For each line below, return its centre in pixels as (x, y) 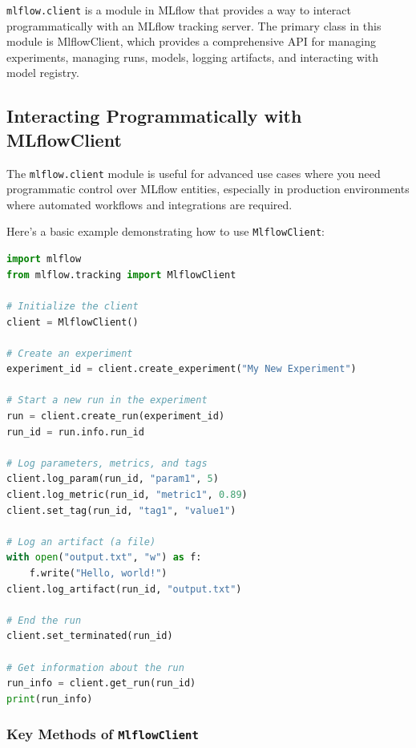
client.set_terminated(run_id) (90, 636)
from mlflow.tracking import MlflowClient (121, 275)
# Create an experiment (70, 353)
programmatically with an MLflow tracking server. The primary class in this (194, 25)
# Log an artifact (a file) (81, 542)
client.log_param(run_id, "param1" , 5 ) (113, 479)
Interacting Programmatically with (154, 116)
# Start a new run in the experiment (107, 400)
